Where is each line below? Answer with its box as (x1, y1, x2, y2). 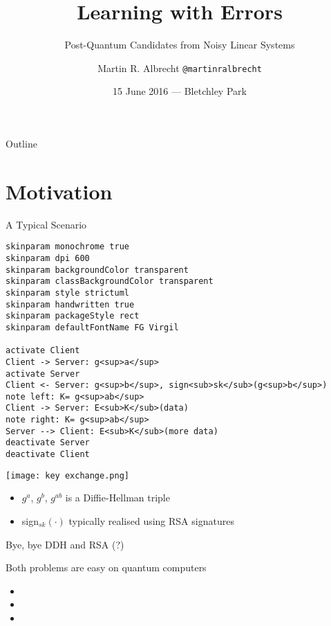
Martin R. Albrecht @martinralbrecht (97, 60, 262, 75)
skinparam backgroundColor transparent (6, 265, 189, 275)
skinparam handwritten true (6, 299, 135, 310)
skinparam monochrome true (6, 242, 129, 252)
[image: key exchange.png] (6, 470, 129, 481)
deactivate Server (6, 438, 90, 448)
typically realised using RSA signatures (68, 514, 234, 528)
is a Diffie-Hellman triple (65, 490, 170, 505)
